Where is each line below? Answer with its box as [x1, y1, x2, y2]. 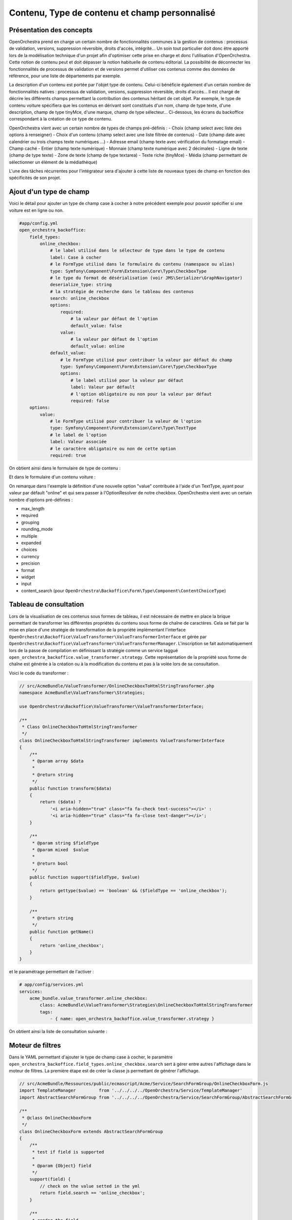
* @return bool [32, 860, 68, 866]
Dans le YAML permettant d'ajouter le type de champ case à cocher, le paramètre [9, 1054, 173, 1060]
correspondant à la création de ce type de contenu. [9, 116, 112, 122]
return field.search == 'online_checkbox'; [39, 1190, 146, 1196]
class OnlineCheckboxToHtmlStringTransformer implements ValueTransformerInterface [19, 737, 225, 743]
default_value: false [71, 323, 122, 328]
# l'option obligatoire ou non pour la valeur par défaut [71, 391, 212, 397]
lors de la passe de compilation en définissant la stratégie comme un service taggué [9, 647, 178, 653]
